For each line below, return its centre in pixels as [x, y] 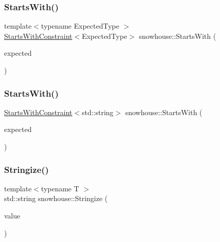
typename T [60, 188]
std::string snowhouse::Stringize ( [56, 198]
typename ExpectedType [80, 26]
